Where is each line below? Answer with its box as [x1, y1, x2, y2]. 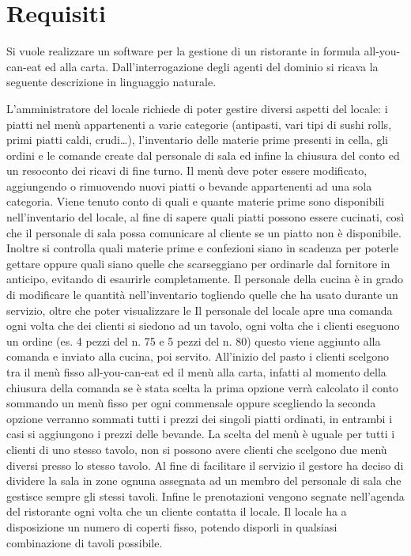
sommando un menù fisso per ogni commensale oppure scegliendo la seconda [6, 395, 376, 411]
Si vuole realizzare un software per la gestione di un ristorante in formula [6, 43, 360, 59]
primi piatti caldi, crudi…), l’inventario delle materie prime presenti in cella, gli [6, 131, 388, 148]
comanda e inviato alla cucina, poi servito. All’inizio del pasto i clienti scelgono [6, 348, 390, 365]
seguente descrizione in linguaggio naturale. [6, 74, 217, 90]
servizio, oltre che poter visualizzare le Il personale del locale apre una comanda [6, 301, 393, 318]
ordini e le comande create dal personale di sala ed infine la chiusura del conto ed [6, 146, 400, 163]
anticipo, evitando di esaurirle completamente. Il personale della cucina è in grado [6, 270, 403, 287]
